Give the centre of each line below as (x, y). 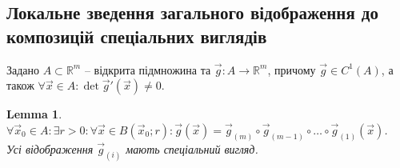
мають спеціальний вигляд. (192, 148)
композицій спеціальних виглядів (137, 36)
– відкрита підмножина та (148, 69)
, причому (292, 69)
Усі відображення (50, 148)
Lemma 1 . (34, 114)
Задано (23, 69)
